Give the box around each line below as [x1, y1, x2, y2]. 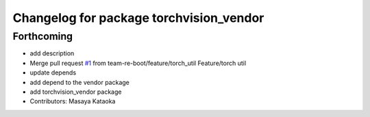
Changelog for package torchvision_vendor [12, 10, 264, 25]
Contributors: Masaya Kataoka [29, 97, 116, 105]
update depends [29, 68, 77, 77]
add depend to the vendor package [29, 78, 129, 86]
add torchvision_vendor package [29, 88, 122, 96]
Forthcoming [12, 30, 73, 42]
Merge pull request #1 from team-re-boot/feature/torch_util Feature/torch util [29, 59, 247, 67]
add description [29, 49, 75, 57]
